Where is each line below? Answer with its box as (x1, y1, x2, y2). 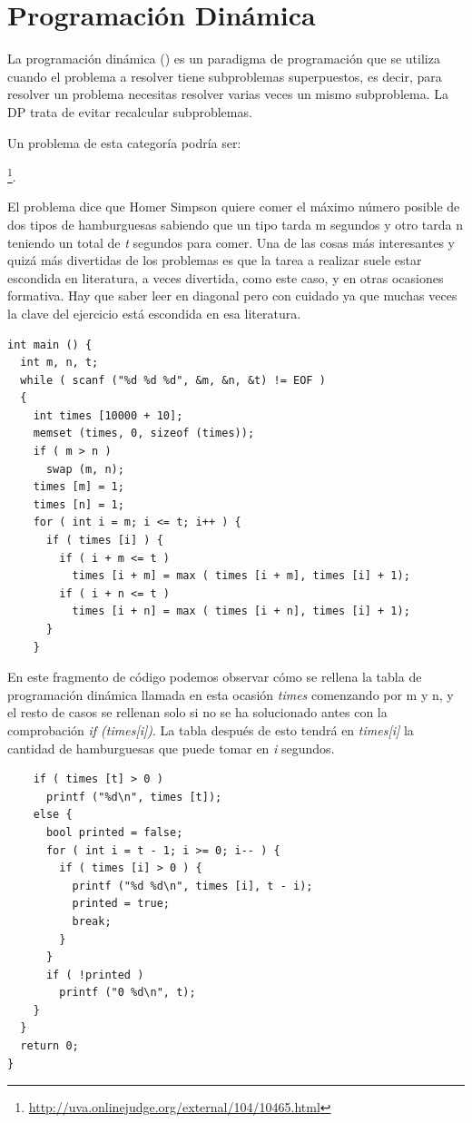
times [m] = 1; (33, 480, 124, 494)
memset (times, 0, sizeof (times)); (33, 427, 255, 440)
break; (72, 914, 112, 928)
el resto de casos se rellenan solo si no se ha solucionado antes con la (7, 703, 388, 722)
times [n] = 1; (33, 497, 124, 511)
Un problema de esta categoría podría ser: (7, 133, 241, 152)
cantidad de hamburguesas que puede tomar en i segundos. (7, 738, 335, 757)
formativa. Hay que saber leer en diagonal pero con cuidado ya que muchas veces (7, 286, 457, 305)
